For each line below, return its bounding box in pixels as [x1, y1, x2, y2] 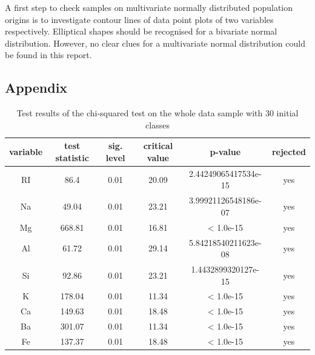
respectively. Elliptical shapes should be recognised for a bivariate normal [5, 25, 277, 38]
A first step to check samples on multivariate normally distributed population [5, 1, 293, 13]
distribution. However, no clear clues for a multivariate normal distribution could [5, 36, 305, 49]
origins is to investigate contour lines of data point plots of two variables [5, 13, 274, 25]
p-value [210, 145, 241, 158]
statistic [55, 151, 89, 164]
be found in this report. [5, 48, 92, 61]
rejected [271, 145, 306, 158]
